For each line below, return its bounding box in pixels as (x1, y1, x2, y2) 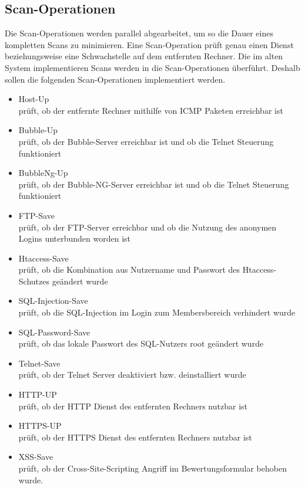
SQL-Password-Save (18, 326, 91, 338)
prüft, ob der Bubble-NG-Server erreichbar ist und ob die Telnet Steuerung (18, 178, 289, 190)
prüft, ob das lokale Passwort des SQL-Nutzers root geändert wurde (18, 337, 264, 350)
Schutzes (18, 274, 49, 287)
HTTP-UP (18, 388, 57, 401)
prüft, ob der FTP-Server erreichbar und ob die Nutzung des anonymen (18, 221, 277, 233)
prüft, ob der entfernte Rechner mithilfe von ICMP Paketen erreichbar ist (18, 104, 283, 116)
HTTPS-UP (18, 419, 62, 432)
